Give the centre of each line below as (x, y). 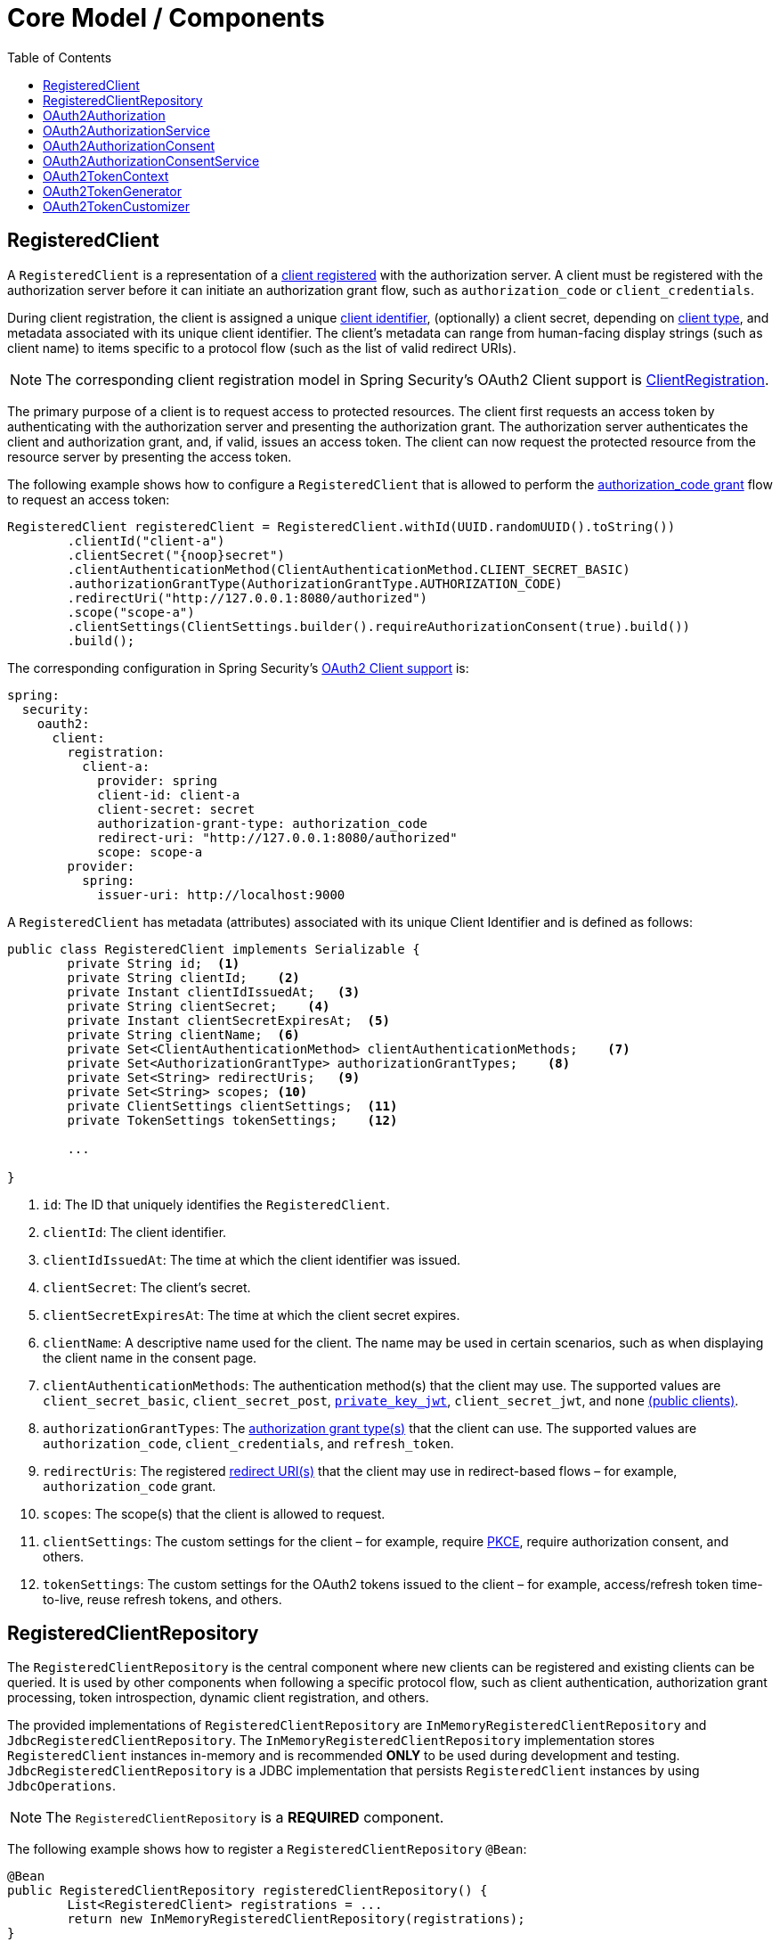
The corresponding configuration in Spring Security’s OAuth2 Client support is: (238, 668)
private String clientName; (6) (183, 1034)
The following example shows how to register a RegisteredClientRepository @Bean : (267, 1849)
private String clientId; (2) (183, 977)
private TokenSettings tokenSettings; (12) (232, 1120)
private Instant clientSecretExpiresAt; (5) (228, 1020)
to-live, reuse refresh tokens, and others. (162, 1599)
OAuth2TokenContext (106, 176)
